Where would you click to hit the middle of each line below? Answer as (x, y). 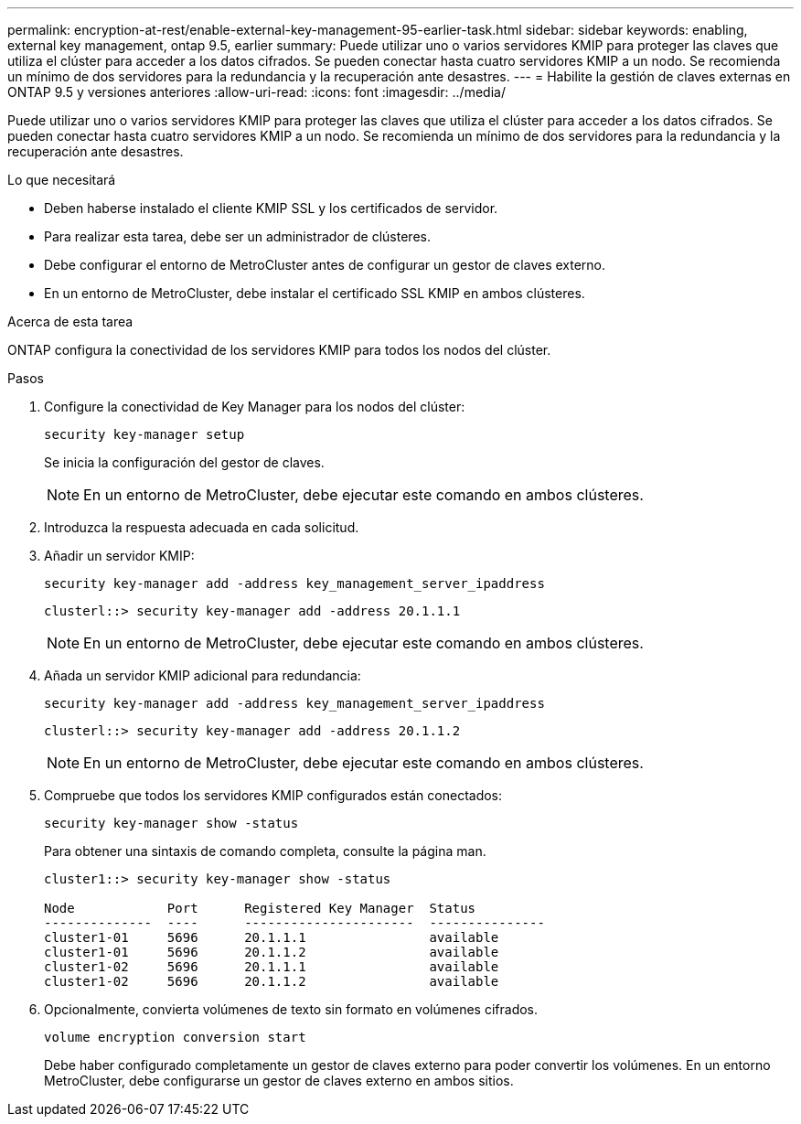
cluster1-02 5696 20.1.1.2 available (272, 981)
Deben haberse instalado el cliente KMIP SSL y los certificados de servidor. (271, 208)
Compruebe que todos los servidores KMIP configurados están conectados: (273, 795)
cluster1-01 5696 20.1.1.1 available (272, 937)
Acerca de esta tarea (70, 321)
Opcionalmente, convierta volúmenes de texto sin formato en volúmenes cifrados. (291, 1009)
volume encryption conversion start (175, 1037)
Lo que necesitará (62, 180)
